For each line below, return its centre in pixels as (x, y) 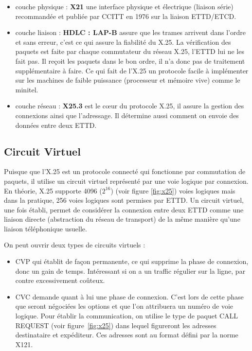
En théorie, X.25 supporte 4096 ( (53, 190)
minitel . (27, 89)
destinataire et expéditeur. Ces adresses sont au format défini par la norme (127, 335)
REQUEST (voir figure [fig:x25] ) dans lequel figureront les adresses (116, 325)
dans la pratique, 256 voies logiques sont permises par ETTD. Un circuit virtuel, (124, 200)
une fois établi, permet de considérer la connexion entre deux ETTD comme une (124, 209)
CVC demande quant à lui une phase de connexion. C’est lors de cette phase (129, 296)
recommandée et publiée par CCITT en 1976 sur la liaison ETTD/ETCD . (126, 16)
